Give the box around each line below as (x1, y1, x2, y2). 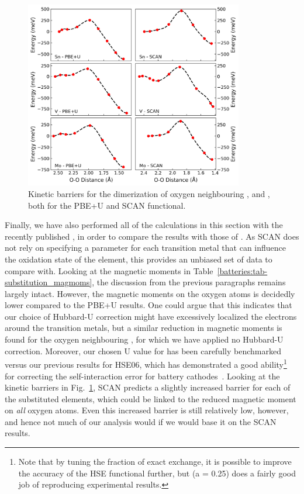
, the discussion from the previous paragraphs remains (92, 276, 286, 288)
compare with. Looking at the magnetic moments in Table (5, 264, 213, 277)
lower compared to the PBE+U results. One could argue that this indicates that (5, 299, 292, 311)
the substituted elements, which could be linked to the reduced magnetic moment (5, 392, 296, 405)
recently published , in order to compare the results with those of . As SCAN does (5, 230, 299, 242)
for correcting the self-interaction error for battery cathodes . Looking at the (5, 369, 280, 382)
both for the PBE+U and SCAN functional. (28, 199, 186, 211)
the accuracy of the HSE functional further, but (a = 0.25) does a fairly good (18, 467, 296, 479)
